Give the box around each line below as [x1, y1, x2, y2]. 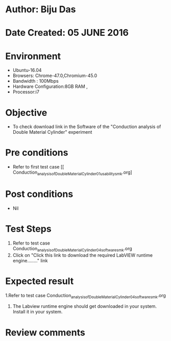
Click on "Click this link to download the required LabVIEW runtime [12, 252, 153, 258]
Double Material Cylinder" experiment [12, 129, 92, 135]
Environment [5, 50, 61, 62]
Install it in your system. [12, 309, 63, 315]
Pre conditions [5, 147, 68, 159]
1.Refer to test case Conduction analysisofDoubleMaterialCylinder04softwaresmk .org [5, 292, 166, 300]
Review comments [5, 327, 85, 338]
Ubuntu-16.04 [12, 67, 42, 74]
